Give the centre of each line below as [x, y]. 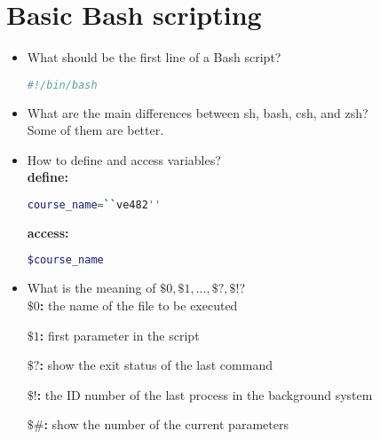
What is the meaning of [91, 288]
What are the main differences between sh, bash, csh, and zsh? [198, 112]
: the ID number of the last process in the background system [205, 394]
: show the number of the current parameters [166, 424]
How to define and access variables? [124, 159]
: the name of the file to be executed [139, 305]
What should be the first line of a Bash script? [154, 57]
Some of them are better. [95, 130]
